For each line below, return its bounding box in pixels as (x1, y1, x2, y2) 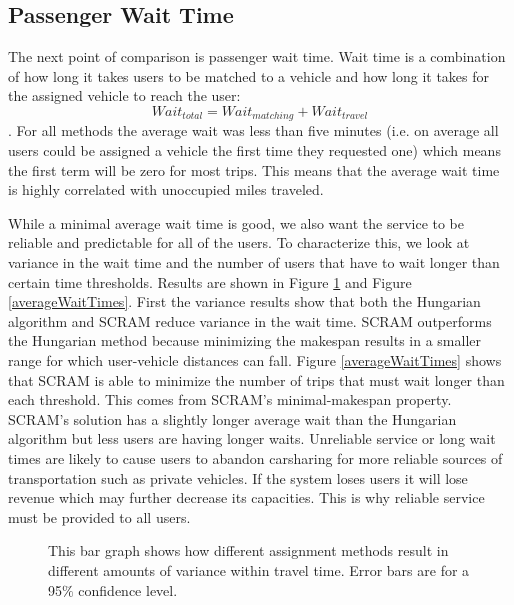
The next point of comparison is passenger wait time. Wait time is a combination (8, 46, 506, 67)
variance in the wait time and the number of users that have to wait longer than (8, 252, 500, 272)
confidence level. (78, 579, 178, 600)
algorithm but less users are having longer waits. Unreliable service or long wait (8, 428, 496, 449)
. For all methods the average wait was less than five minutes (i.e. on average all (8, 120, 499, 141)
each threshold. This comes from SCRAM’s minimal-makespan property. (8, 389, 452, 410)
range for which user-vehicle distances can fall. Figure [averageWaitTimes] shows (8, 349, 502, 370)
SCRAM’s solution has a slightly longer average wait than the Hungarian (8, 408, 457, 429)
